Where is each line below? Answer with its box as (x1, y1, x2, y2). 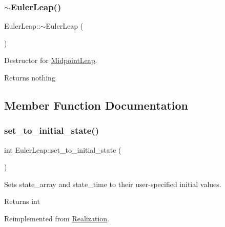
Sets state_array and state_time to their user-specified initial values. (4, 178, 221, 189)
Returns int (4, 196, 40, 207)
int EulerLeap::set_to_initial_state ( (4, 144, 121, 155)
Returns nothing (4, 72, 55, 82)
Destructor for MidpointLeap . (4, 55, 97, 66)
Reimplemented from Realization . (4, 213, 110, 223)
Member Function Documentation (4, 97, 189, 113)
